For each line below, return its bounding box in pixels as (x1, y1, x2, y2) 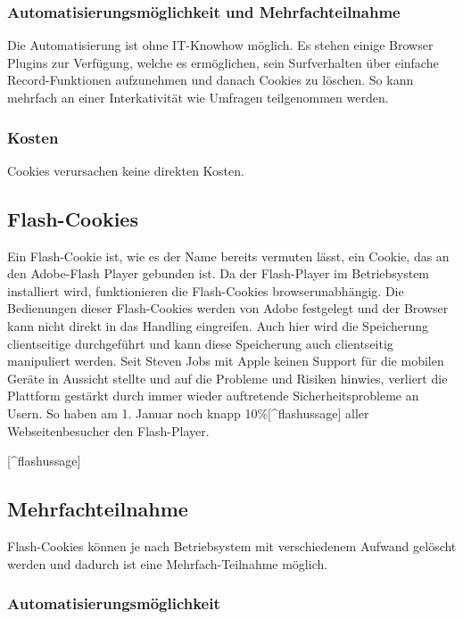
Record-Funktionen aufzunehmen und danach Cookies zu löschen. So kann (7, 70, 414, 89)
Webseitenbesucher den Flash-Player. (7, 421, 210, 440)
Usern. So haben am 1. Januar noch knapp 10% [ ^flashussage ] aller (7, 403, 369, 422)
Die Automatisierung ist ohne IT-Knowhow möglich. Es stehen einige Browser (7, 36, 434, 54)
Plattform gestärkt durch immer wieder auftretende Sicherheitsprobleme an (7, 386, 419, 405)
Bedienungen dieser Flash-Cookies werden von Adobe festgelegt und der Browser (7, 299, 449, 318)
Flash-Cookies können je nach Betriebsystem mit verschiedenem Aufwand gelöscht (7, 536, 457, 555)
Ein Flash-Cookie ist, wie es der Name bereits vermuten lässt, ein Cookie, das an (7, 246, 450, 265)
